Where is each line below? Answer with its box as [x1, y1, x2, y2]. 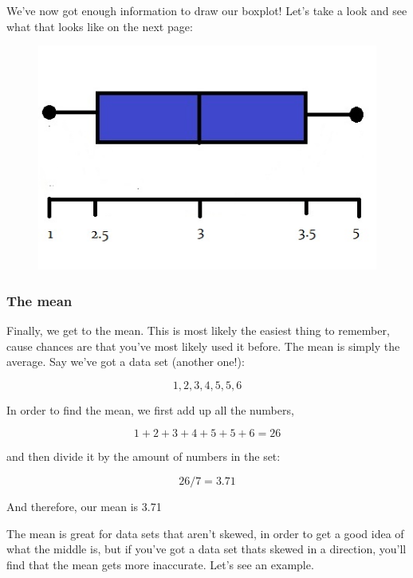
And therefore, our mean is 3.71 [6, 498, 162, 515]
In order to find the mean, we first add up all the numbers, [6, 401, 294, 418]
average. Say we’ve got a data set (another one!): [6, 353, 245, 370]
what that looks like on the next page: [6, 18, 193, 34]
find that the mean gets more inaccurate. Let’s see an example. [6, 556, 314, 572]
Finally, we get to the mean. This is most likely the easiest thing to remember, [6, 322, 390, 339]
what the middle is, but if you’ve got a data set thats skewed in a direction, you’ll [6, 541, 407, 557]
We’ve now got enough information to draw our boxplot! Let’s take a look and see [6, 2, 407, 18]
